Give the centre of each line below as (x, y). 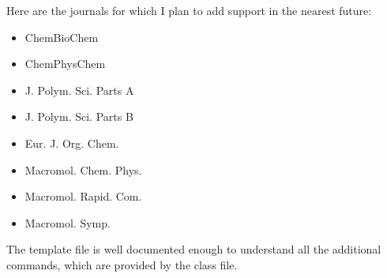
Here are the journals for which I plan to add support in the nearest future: (189, 10)
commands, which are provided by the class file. (122, 264)
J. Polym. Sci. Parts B (79, 116)
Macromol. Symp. (68, 222)
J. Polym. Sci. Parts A (79, 90)
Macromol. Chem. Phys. (83, 169)
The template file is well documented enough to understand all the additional (194, 249)
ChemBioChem (62, 37)
